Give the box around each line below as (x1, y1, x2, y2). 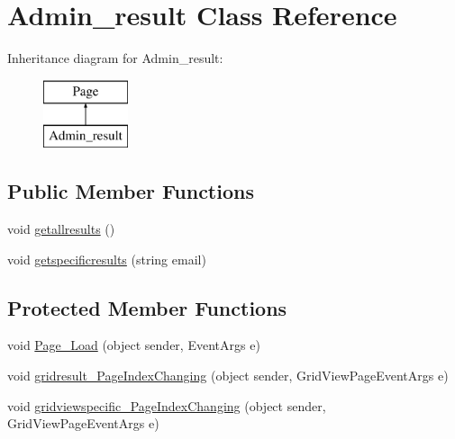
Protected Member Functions (7, 293, 287, 321)
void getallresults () (7, 219, 115, 238)
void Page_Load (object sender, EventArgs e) (7, 336, 260, 354)
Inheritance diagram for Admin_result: (7, 49, 223, 67)
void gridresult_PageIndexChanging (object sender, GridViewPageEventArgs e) (7, 366, 449, 385)
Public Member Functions (7, 177, 254, 205)
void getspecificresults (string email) (7, 249, 206, 268)
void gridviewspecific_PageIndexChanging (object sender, (7, 396, 326, 415)
